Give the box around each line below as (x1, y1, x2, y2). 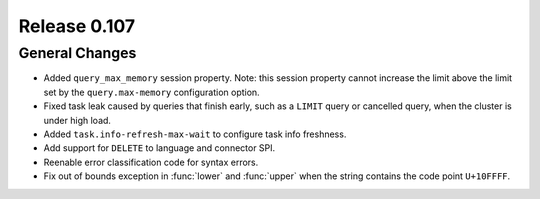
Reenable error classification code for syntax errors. (43, 156, 259, 168)
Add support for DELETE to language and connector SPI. (43, 142, 276, 154)
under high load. (43, 114, 112, 126)
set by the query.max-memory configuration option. (43, 86, 260, 98)
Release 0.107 (18, 15, 136, 37)
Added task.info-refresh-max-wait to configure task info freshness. (43, 128, 347, 140)
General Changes (18, 44, 137, 62)
